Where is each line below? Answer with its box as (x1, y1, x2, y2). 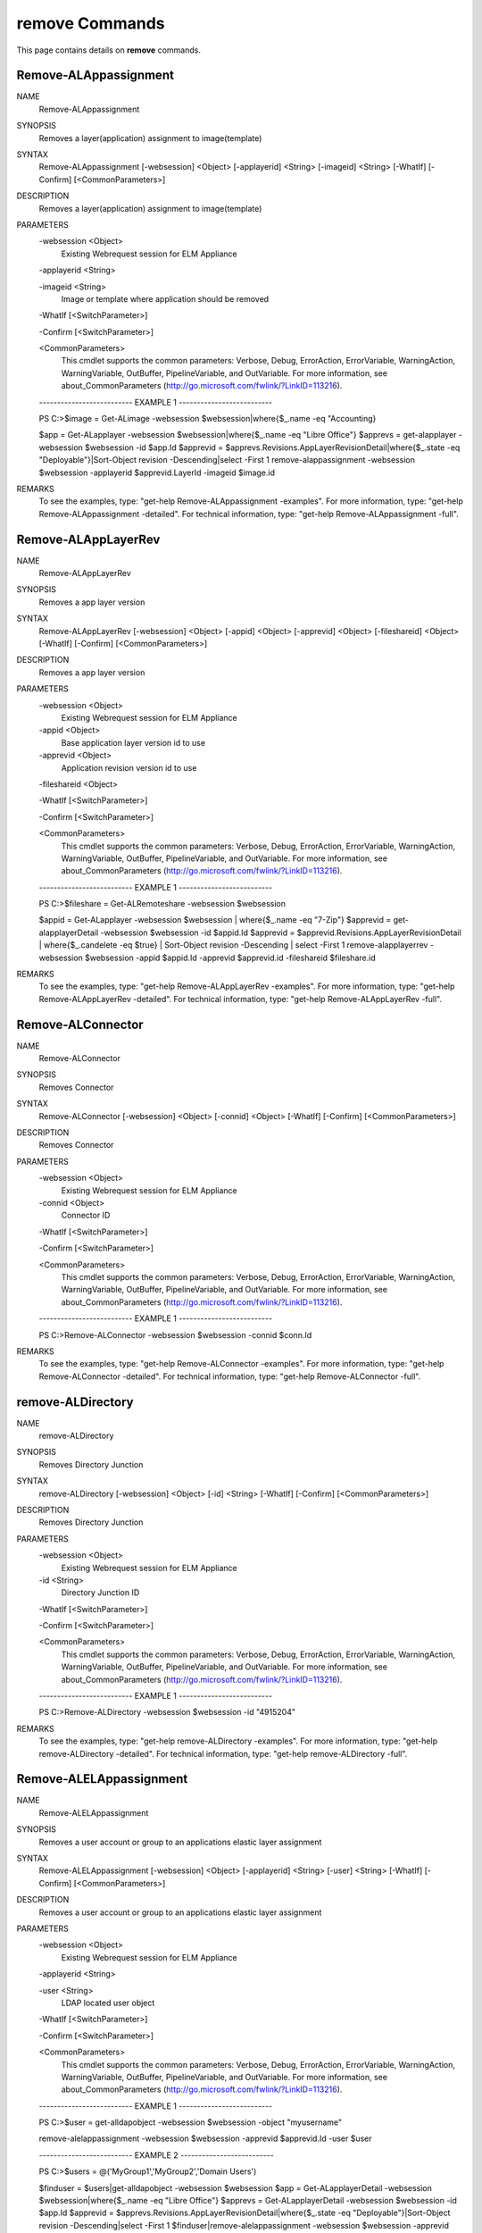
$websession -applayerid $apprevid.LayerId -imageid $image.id (38, 467, 276, 478)
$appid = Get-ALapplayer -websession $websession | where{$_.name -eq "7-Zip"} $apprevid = (38, 915, 392, 925)
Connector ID (61, 1210, 111, 1221)
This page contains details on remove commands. (16, 45, 201, 55)
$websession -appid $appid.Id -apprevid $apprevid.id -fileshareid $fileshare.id (85, 952, 376, 963)
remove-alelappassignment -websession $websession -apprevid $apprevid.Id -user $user (38, 2133, 372, 2144)
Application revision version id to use (61, 762, 197, 773)
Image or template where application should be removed (61, 293, 270, 304)
